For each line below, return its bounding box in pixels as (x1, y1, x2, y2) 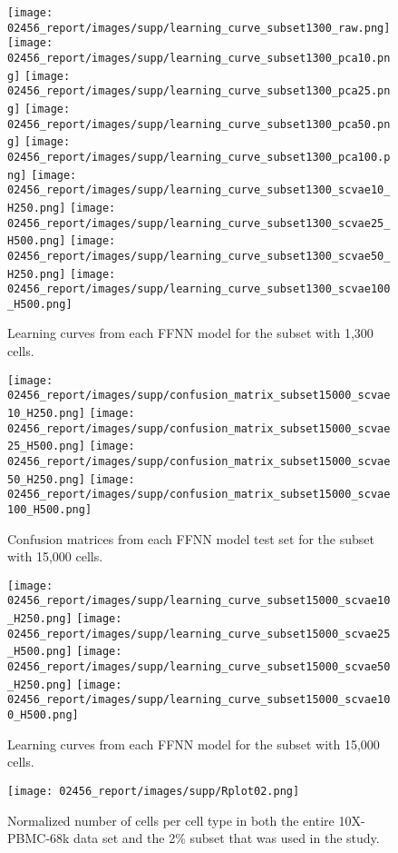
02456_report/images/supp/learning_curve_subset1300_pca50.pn (7, 117, 391, 131)
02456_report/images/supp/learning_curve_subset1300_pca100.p (7, 150, 391, 164)
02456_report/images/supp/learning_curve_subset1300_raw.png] (7, 21, 391, 35)
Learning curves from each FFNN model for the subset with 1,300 (7, 323, 374, 342)
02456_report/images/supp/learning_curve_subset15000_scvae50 (7, 660, 391, 674)
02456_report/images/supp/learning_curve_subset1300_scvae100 (7, 283, 391, 296)
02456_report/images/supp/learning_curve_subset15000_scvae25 (7, 627, 391, 640)
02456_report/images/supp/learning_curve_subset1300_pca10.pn (7, 51, 391, 64)
